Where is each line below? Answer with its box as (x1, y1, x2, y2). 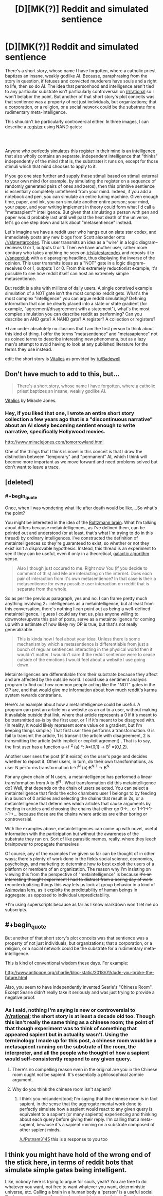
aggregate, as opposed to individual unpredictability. (5, 892, 110, 898)
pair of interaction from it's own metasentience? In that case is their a (17, 576, 156, 581)
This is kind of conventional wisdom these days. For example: (5, 960, 128, 966)
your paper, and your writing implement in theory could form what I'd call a (5, 204, 155, 210)
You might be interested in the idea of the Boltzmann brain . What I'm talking (5, 519, 157, 525)
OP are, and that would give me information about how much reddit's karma (5, 687, 157, 693)
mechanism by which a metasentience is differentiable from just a (17, 641, 149, 647)
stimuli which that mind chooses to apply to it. (5, 163, 97, 169)
